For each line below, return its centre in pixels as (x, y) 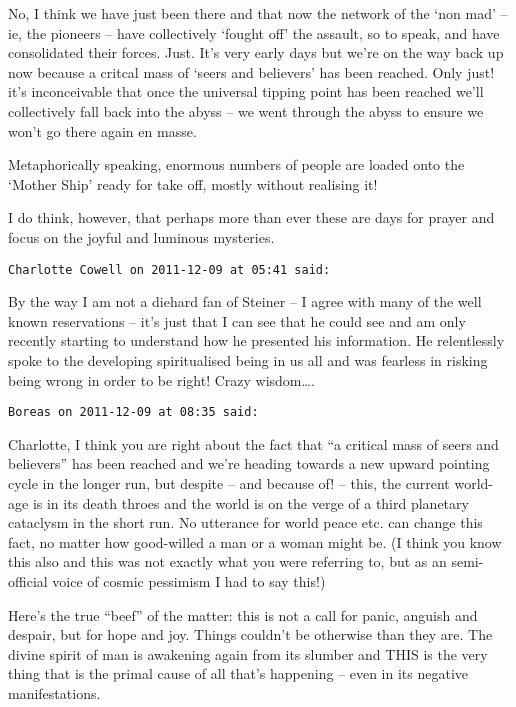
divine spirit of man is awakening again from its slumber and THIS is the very (248, 653)
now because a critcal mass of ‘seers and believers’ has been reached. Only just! (251, 71)
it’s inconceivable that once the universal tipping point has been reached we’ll (246, 91)
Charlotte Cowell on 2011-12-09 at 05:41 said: (169, 269)
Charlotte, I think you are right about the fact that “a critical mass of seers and (253, 443)
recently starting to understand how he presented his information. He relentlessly (256, 340)
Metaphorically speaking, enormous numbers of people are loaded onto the (236, 164)
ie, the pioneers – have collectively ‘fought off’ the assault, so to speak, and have (254, 32)
